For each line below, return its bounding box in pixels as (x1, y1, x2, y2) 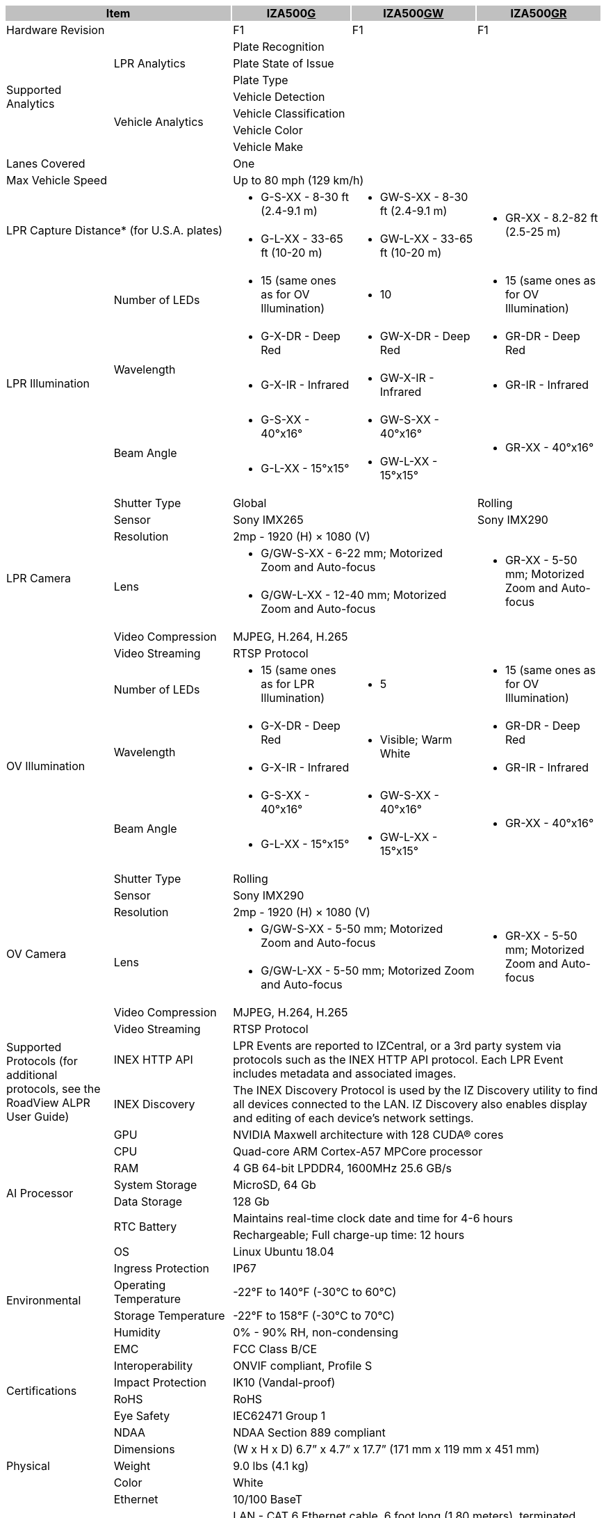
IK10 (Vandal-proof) (233, 1375, 336, 1389)
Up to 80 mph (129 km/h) (233, 173, 364, 187)
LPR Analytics (113, 56, 186, 70)
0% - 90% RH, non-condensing (233, 1325, 399, 1339)
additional (6, 1068, 58, 1082)
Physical (6, 1459, 50, 1473)
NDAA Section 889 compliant (233, 1425, 386, 1439)
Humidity (113, 1325, 161, 1339)
